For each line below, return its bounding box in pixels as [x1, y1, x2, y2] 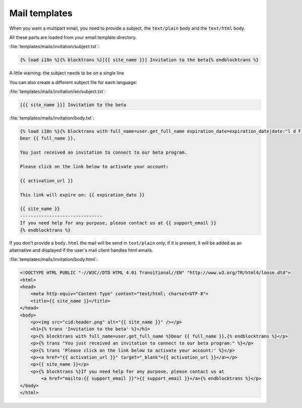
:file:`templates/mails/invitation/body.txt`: [9, 115, 95, 121]
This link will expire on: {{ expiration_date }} [20, 192, 145, 197]
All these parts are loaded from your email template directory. [9, 34, 137, 40]
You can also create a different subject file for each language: [9, 79, 137, 85]
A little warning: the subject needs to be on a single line [9, 70, 124, 76]
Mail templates [9, 8, 73, 19]
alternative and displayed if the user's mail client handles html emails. [9, 247, 154, 253]
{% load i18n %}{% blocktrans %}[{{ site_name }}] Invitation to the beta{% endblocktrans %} [20, 57, 259, 63]
